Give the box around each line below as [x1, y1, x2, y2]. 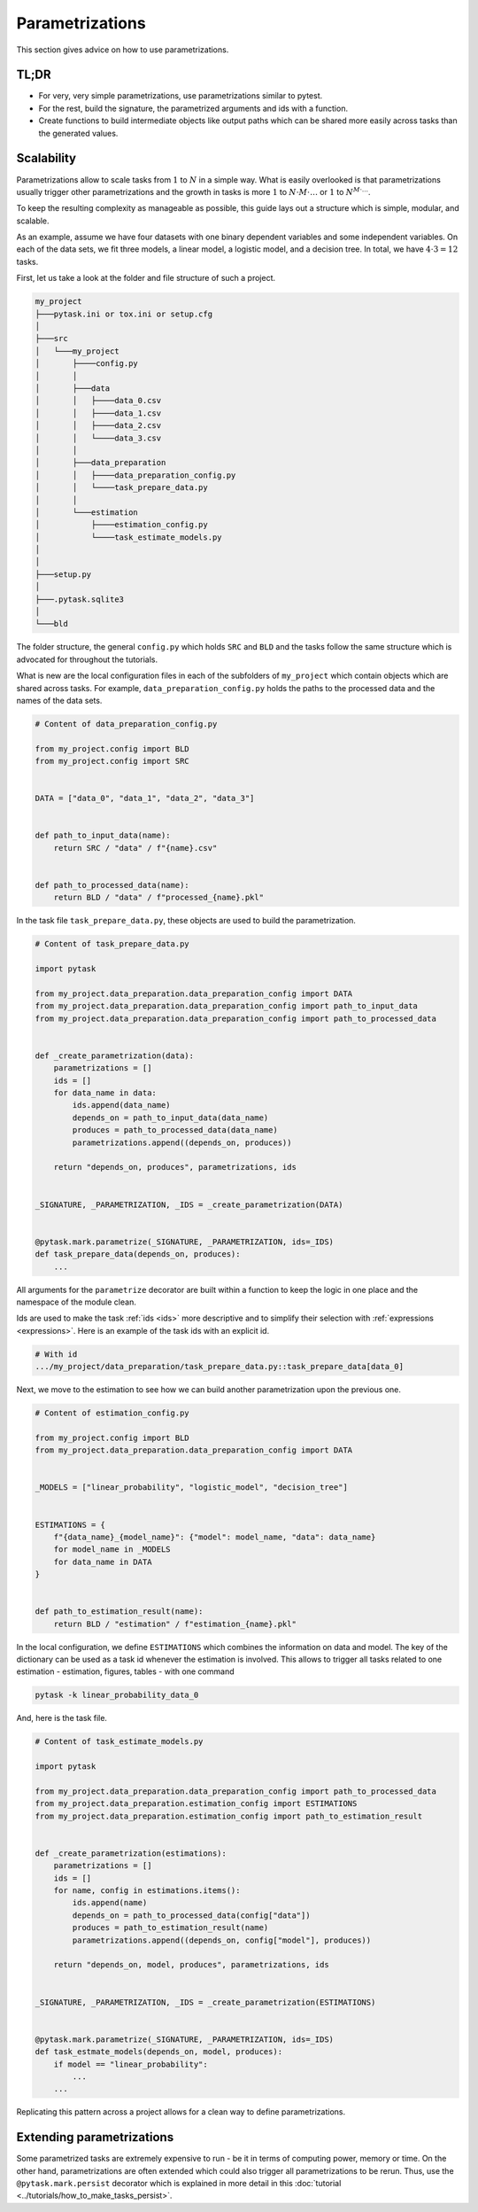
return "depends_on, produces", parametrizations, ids [53, 1162, 297, 1172]
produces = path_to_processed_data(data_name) [72, 1125, 278, 1135]
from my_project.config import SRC [35, 756, 189, 767]
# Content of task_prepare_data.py [35, 939, 189, 949]
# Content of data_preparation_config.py [35, 719, 218, 728]
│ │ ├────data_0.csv [35, 395, 162, 406]
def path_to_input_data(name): [35, 830, 172, 841]
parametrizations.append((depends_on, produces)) [72, 1137, 292, 1148]
